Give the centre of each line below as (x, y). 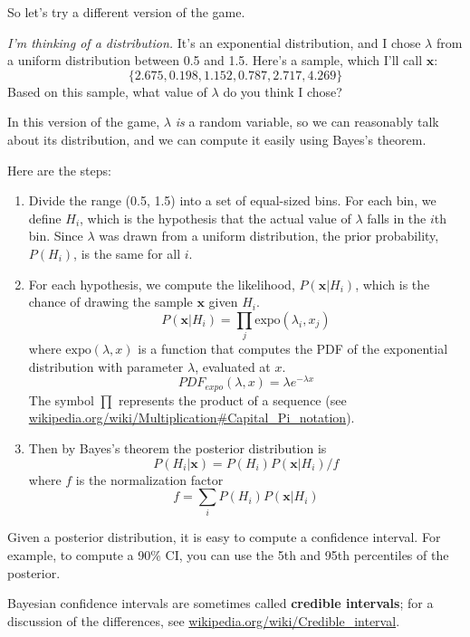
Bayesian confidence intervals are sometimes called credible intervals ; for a (221, 603)
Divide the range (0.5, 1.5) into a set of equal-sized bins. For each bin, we (232, 200)
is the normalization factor (149, 479)
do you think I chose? (283, 91)
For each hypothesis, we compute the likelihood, (162, 284)
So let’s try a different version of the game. (126, 12)
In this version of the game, (84, 122)
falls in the (397, 218)
